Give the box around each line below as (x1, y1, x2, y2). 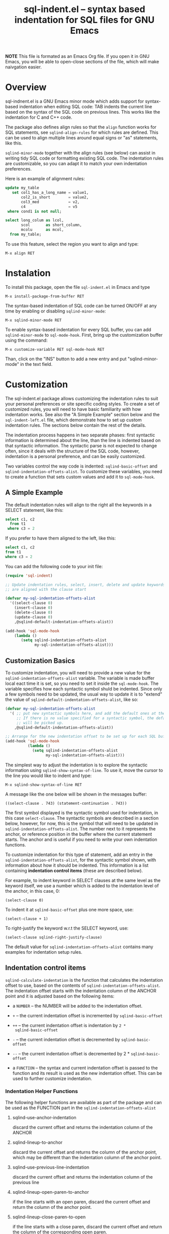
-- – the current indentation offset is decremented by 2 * (12, 1050, 130, 1056)
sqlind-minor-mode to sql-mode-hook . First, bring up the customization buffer (5, 332, 163, 338)
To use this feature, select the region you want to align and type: (5, 241, 139, 247)
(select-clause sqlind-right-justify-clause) (5, 935, 102, 940)
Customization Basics (5, 656, 75, 665)
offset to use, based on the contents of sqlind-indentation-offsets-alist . (5, 982, 160, 988)
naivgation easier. (5, 64, 42, 70)
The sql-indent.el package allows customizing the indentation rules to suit (5, 395, 158, 401)
